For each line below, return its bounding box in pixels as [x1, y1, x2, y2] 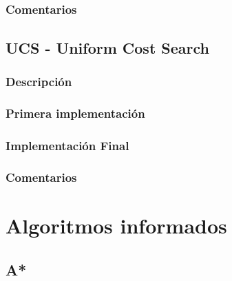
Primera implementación [6, 105, 145, 122]
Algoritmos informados [6, 211, 227, 239]
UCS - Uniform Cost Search [6, 37, 209, 58]
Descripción [6, 73, 72, 90]
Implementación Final [6, 136, 129, 154]
